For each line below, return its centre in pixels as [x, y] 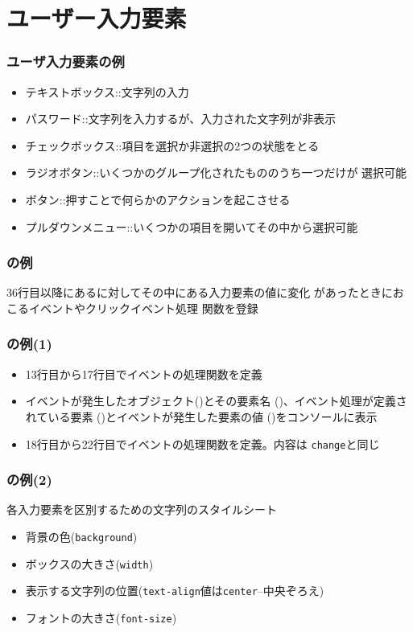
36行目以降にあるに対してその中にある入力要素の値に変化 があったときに [200, 292]
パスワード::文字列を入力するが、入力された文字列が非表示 [181, 119]
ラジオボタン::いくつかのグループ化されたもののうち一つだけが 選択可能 [216, 172]
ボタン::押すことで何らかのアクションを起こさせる [158, 199]
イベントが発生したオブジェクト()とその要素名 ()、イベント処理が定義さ [216, 401]
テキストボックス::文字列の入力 [107, 91]
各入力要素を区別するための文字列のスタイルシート [142, 509]
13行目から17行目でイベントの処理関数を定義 [144, 373]
